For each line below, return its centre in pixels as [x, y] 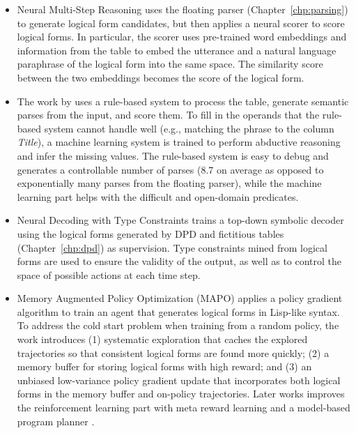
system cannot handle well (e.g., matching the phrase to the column [189, 128]
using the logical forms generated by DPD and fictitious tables [150, 233]
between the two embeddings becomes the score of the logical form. [161, 77]
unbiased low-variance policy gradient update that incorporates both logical [179, 380]
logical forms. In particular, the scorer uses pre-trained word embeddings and [182, 37]
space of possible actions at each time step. [109, 274]
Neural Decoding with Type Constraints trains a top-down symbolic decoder [180, 220]
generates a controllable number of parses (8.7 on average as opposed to [170, 169]
